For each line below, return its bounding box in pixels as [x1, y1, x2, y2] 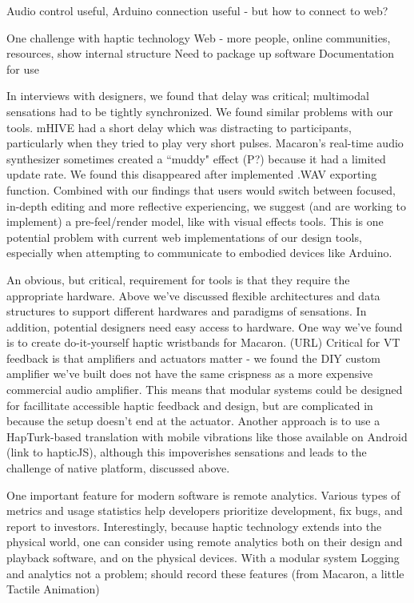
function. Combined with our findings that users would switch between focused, [6, 181, 396, 198]
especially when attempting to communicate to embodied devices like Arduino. [6, 244, 392, 261]
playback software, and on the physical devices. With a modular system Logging [6, 549, 400, 565]
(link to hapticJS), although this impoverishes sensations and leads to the [6, 444, 367, 460]
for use [6, 60, 39, 77]
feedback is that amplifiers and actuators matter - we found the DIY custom [6, 349, 381, 366]
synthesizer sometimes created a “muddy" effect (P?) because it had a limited [6, 150, 386, 167]
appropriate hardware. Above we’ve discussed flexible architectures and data [6, 287, 380, 304]
